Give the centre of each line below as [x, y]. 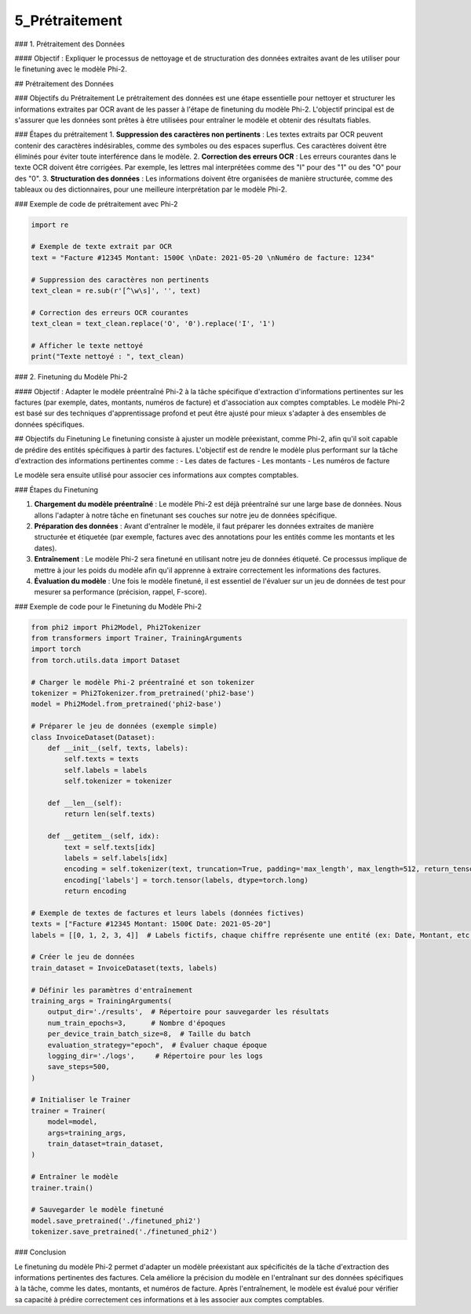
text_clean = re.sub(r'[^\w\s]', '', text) [116, 290]
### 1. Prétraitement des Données [70, 44]
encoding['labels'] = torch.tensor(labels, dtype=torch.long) [186, 880]
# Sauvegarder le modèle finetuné [97, 1210]
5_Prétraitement [68, 20]
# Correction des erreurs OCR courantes [110, 313]
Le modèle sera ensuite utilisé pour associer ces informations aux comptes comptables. [157, 475]
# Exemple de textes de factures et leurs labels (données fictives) [168, 913]
